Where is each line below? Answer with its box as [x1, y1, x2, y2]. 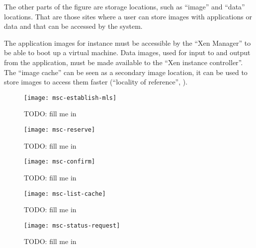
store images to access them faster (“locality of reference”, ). [4, 77, 188, 87]
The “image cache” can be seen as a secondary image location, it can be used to [4, 67, 248, 77]
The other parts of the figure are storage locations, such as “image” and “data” [4, 1, 245, 11]
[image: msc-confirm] [24, 158, 95, 165]
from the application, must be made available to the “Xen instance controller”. [4, 57, 243, 67]
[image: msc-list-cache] [24, 190, 106, 197]
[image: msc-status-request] [24, 222, 120, 229]
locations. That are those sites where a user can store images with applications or [4, 11, 252, 21]
